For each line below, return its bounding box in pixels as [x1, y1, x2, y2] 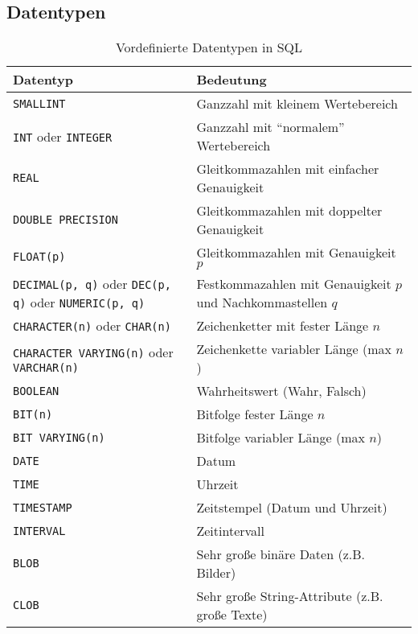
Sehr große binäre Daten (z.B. [196, 545, 365, 564]
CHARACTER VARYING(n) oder [13, 342, 174, 361]
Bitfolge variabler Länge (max [196, 428, 365, 447]
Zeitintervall [196, 521, 264, 541]
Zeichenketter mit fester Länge [196, 316, 369, 336]
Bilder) [196, 563, 236, 583]
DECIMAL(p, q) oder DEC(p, [13, 274, 171, 294]
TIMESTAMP [13, 500, 72, 514]
